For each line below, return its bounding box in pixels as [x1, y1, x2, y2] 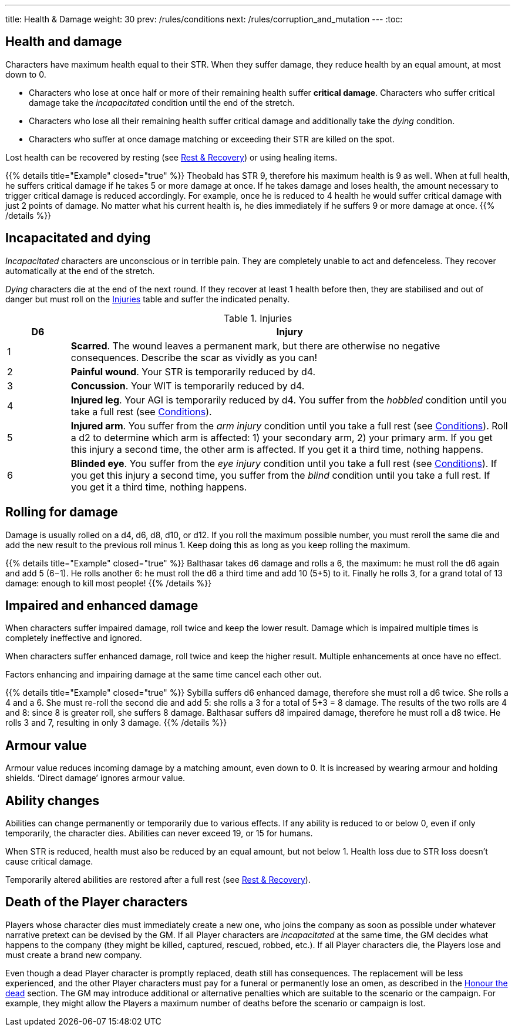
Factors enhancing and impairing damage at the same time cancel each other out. [5, 669, 322, 680]
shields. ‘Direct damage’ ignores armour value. [5, 773, 186, 783]
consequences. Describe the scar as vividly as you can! [70, 351, 318, 363]
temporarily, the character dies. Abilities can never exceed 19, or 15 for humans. [5, 828, 313, 839]
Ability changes [5, 793, 99, 808]
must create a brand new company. [5, 949, 142, 960]
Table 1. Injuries [223, 312, 292, 324]
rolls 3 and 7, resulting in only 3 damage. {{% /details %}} [5, 718, 227, 728]
